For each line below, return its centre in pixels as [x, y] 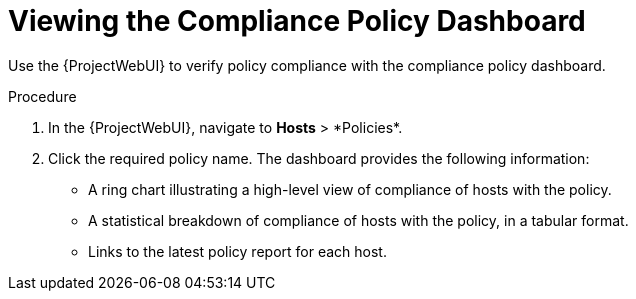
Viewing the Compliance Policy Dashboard [297, 21]
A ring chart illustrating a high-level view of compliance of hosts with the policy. [350, 189]
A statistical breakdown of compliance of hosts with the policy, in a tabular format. [358, 220]
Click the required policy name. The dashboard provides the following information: [319, 158]
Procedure [42, 96]
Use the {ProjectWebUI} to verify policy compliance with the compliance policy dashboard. [307, 65]
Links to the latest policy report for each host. [237, 251]
